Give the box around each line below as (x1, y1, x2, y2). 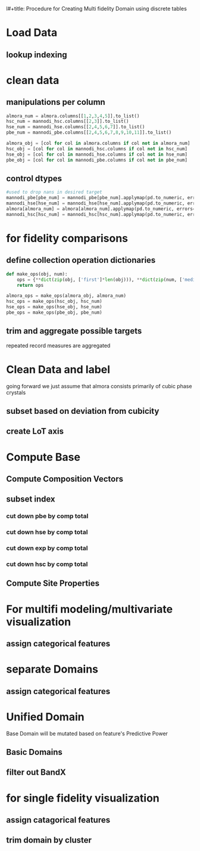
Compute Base (6, 450, 80, 464)
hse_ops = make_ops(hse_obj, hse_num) (6, 304, 102, 310)
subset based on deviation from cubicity (6, 406, 160, 416)
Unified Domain (6, 710, 85, 723)
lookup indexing (6, 49, 67, 60)
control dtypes (6, 173, 62, 184)
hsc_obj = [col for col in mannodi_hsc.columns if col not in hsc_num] (6, 146, 187, 151)
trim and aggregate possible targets (6, 326, 142, 336)
